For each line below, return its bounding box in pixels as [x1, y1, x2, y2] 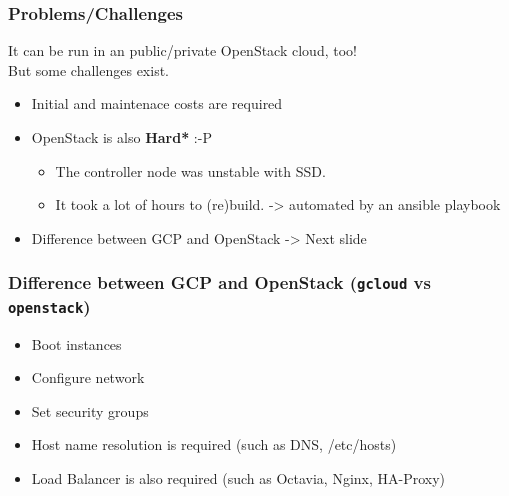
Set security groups [31, 400, 149, 421]
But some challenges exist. [8, 59, 169, 80]
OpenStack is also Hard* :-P [31, 127, 212, 147]
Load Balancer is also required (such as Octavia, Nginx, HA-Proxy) [31, 468, 446, 489]
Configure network [31, 367, 145, 388]
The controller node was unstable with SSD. [55, 160, 326, 181]
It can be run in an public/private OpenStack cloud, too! [8, 40, 357, 61]
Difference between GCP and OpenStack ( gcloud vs [8, 270, 431, 295]
